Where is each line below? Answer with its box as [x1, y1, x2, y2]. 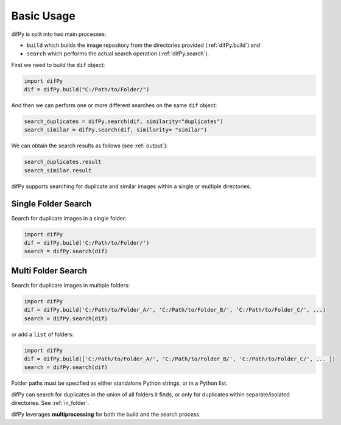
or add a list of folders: [11, 331, 74, 338]
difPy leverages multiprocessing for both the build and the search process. [11, 410, 201, 418]
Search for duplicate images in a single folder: [11, 214, 127, 222]
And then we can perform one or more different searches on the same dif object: [11, 102, 217, 109]
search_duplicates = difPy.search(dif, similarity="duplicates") [24, 118, 223, 125]
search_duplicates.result [24, 158, 102, 166]
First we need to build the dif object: [11, 61, 105, 68]
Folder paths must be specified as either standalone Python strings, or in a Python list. [11, 379, 228, 387]
